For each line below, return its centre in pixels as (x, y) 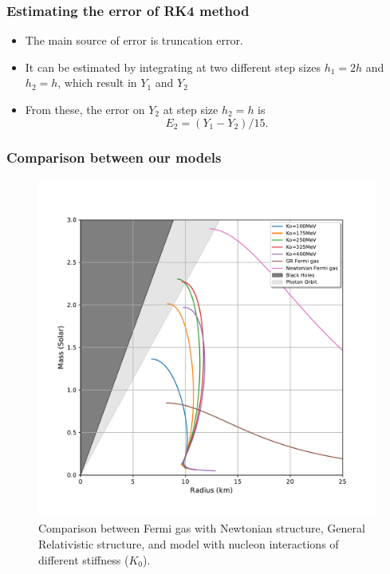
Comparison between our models (114, 157)
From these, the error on (85, 109)
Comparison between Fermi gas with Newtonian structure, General (202, 528)
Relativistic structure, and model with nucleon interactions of (189, 544)
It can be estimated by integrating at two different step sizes (173, 67)
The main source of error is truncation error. (134, 40)
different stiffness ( (84, 559)
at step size (191, 109)
